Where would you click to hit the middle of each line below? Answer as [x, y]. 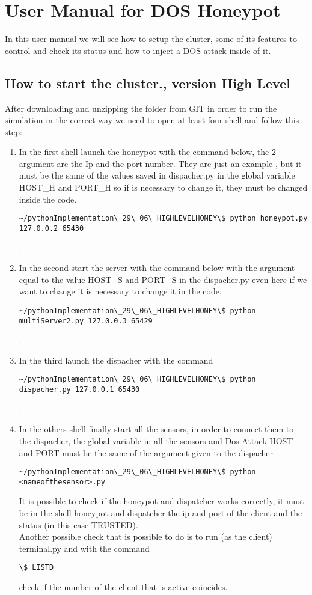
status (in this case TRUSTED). [78, 524]
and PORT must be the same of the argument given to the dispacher [146, 452]
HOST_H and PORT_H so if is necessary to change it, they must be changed [163, 187]
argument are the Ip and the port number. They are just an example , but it [160, 163]
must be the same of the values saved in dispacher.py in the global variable [157, 175]
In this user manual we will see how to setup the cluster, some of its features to [151, 39]
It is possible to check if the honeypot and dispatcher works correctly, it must [162, 501]
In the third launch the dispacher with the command [116, 360]
